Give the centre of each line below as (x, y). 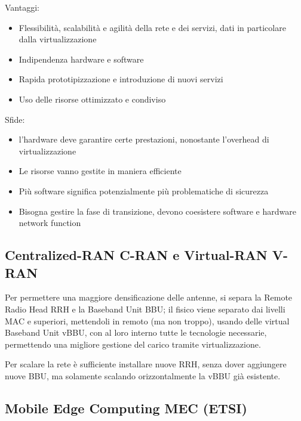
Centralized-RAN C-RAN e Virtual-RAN (136, 255)
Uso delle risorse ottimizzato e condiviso (92, 99)
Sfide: (15, 119)
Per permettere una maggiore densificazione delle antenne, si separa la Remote (149, 297)
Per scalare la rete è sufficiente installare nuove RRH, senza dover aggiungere (146, 364)
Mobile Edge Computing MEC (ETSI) (126, 408)
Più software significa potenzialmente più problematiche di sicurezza (144, 191)
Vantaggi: (22, 7)
